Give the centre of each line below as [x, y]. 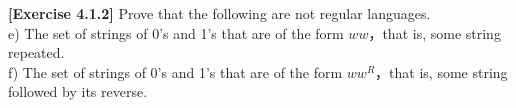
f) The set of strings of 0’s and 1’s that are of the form [175, 71]
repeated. [36, 52]
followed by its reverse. [78, 91]
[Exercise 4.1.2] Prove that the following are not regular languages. [219, 13]
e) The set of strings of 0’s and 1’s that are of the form [176, 32]
